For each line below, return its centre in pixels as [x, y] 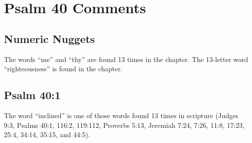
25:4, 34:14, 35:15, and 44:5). [47, 134]
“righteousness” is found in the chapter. [63, 69]
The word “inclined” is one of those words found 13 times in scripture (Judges [121, 115]
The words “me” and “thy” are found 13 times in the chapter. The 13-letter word [126, 59]
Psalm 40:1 [32, 95]
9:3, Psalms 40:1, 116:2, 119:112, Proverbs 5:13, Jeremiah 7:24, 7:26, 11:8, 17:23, [124, 125]
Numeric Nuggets [50, 38]
